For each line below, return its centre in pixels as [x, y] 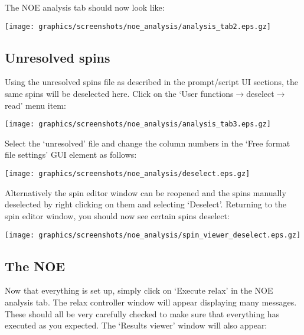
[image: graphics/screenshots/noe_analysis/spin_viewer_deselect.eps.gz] [153, 235]
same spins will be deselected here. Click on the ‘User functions [119, 94]
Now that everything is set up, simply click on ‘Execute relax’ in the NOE [139, 290]
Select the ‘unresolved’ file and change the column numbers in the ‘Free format [148, 143]
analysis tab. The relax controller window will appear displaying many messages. [151, 302]
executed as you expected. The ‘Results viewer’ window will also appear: [136, 325]
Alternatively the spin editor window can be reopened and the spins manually [146, 192]
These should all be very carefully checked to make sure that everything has [142, 313]
